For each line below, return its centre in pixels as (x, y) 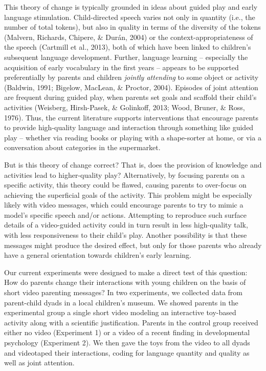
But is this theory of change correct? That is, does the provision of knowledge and (133, 164)
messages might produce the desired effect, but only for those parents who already (133, 245)
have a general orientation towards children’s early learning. (98, 255)
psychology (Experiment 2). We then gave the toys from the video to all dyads (127, 342)
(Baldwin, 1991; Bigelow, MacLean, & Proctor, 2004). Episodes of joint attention (131, 87)
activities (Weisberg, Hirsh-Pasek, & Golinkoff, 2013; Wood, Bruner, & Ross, (125, 107)
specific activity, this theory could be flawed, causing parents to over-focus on (125, 185)
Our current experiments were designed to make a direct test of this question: (126, 272)
